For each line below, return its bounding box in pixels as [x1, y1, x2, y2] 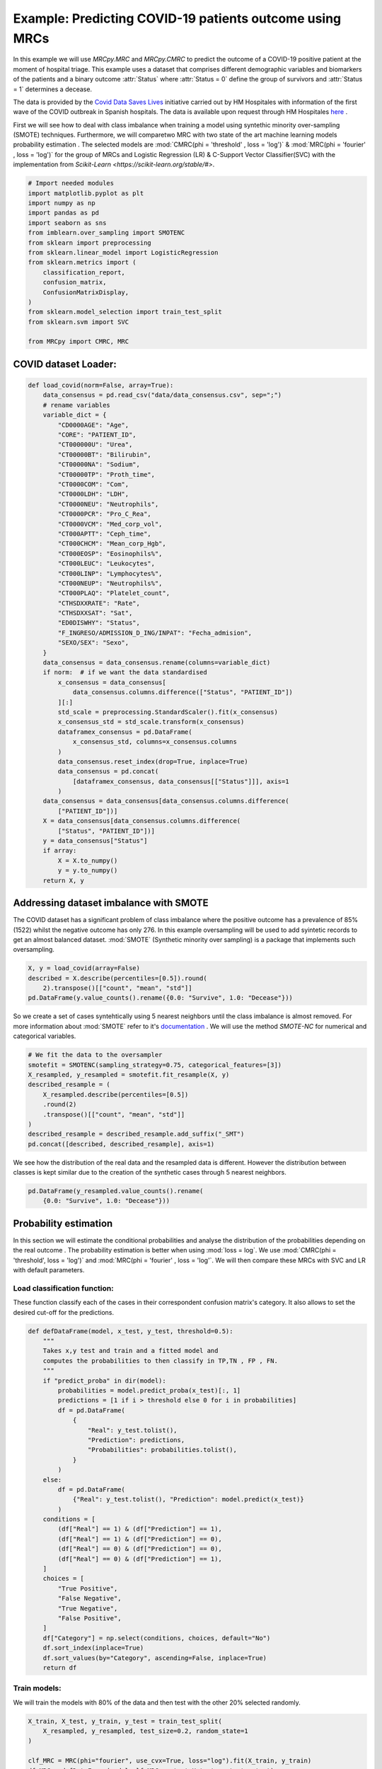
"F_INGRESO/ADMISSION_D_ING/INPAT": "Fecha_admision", [57, 628, 253, 637]
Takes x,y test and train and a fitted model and [42, 1347, 219, 1355]
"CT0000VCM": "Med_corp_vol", [57, 520, 163, 528]
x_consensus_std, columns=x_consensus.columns [72, 738, 237, 746]
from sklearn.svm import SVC [28, 318, 129, 325]
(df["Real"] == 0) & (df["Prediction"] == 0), [57, 1545, 222, 1553]
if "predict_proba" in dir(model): [42, 1376, 166, 1385]
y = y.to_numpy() [57, 867, 118, 875]
